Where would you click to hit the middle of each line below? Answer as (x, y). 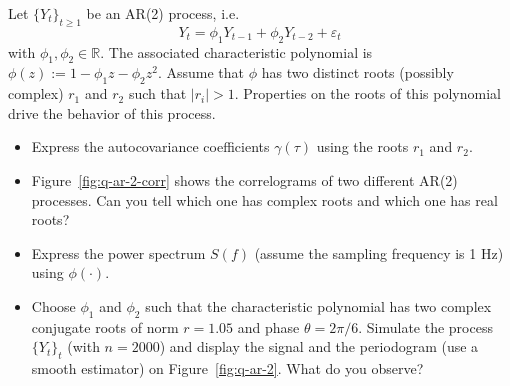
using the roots (362, 146)
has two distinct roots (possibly (357, 72)
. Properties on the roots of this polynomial (367, 93)
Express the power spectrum (118, 252)
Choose (53, 305)
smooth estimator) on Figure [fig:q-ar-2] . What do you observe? (227, 368)
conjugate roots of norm (105, 326)
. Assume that (201, 72)
